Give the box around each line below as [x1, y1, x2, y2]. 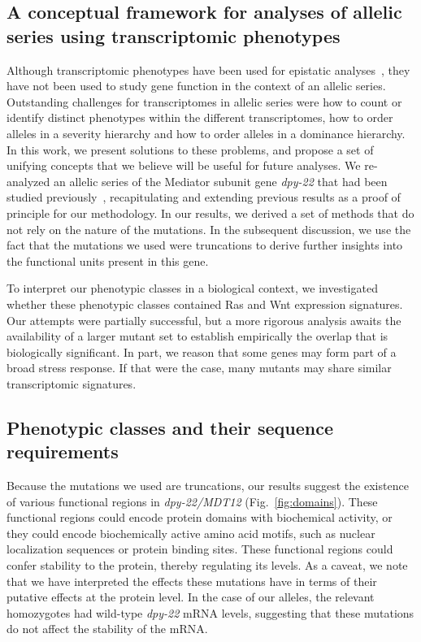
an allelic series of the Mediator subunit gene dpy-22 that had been [53, 172, 388, 189]
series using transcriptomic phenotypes [7, 23, 341, 48]
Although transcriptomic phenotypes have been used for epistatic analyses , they [7, 61, 410, 78]
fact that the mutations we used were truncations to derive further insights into [7, 236, 403, 254]
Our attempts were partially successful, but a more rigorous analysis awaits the [7, 311, 401, 328]
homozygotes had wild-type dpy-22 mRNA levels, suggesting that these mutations [7, 604, 414, 621]
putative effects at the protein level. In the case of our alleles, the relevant [7, 588, 375, 605]
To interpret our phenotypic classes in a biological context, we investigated [7, 280, 378, 297]
